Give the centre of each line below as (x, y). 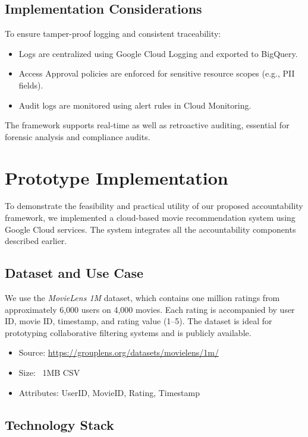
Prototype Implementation (117, 177)
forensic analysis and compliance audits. (78, 136)
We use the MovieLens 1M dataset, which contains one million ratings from (142, 298)
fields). (31, 85)
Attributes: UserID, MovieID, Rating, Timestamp (109, 392)
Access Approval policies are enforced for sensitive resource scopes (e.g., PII (157, 73)
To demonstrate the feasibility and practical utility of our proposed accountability (154, 206)
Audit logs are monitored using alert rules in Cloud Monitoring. (135, 105)
